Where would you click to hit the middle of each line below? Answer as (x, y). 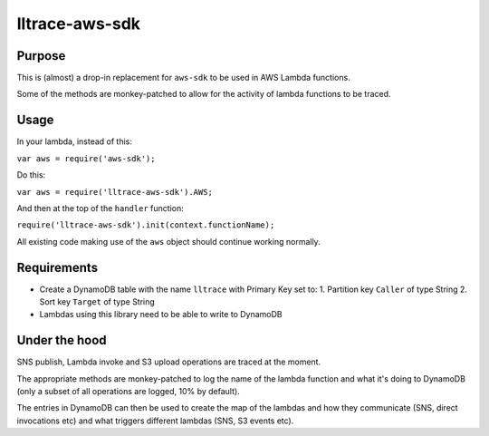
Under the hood (62, 340)
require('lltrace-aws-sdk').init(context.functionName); (146, 225)
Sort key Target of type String (97, 302)
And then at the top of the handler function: (101, 208)
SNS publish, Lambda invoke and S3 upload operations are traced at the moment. (169, 362)
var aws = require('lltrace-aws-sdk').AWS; (115, 192)
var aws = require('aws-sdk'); (86, 158)
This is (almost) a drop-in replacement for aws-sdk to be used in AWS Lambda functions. (183, 78)
